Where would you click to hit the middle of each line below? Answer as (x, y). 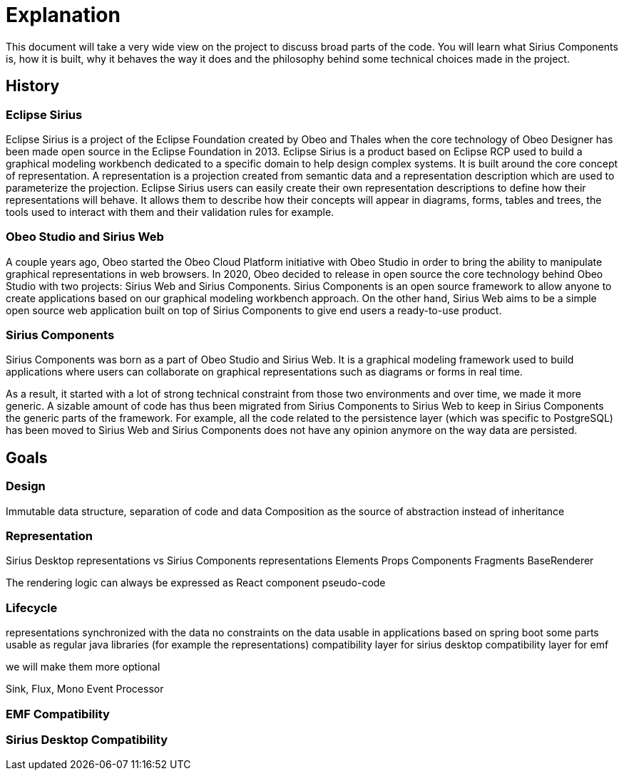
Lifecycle (32, 607)
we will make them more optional (83, 667)
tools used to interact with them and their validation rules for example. (170, 212)
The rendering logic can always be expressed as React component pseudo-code (196, 583)
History (33, 86)
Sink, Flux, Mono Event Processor (85, 689)
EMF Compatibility (58, 714)
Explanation (63, 15)
